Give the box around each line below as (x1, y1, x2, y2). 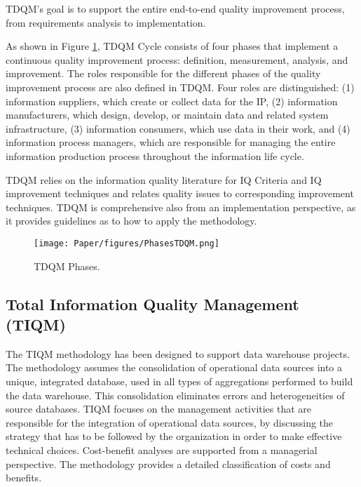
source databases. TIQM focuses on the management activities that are (6, 401, 312, 416)
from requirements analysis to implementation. (6, 15, 206, 29)
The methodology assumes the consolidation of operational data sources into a (6, 360, 343, 375)
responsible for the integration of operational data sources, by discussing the (6, 415, 334, 429)
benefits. (6, 470, 42, 485)
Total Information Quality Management (6, 293, 299, 314)
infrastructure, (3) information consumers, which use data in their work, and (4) (6, 121, 350, 135)
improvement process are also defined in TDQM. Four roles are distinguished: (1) (6, 79, 355, 94)
